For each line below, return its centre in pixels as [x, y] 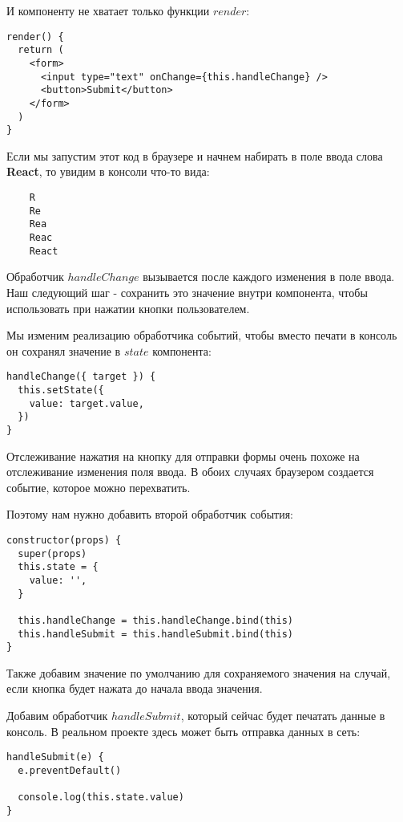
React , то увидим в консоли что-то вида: [108, 171]
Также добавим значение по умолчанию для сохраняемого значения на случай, [199, 672]
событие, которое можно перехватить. [99, 487]
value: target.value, [87, 403]
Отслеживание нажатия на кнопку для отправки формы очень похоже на [183, 456]
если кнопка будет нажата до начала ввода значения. [135, 688]
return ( [41, 50]
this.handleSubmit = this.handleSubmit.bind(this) [155, 634]
